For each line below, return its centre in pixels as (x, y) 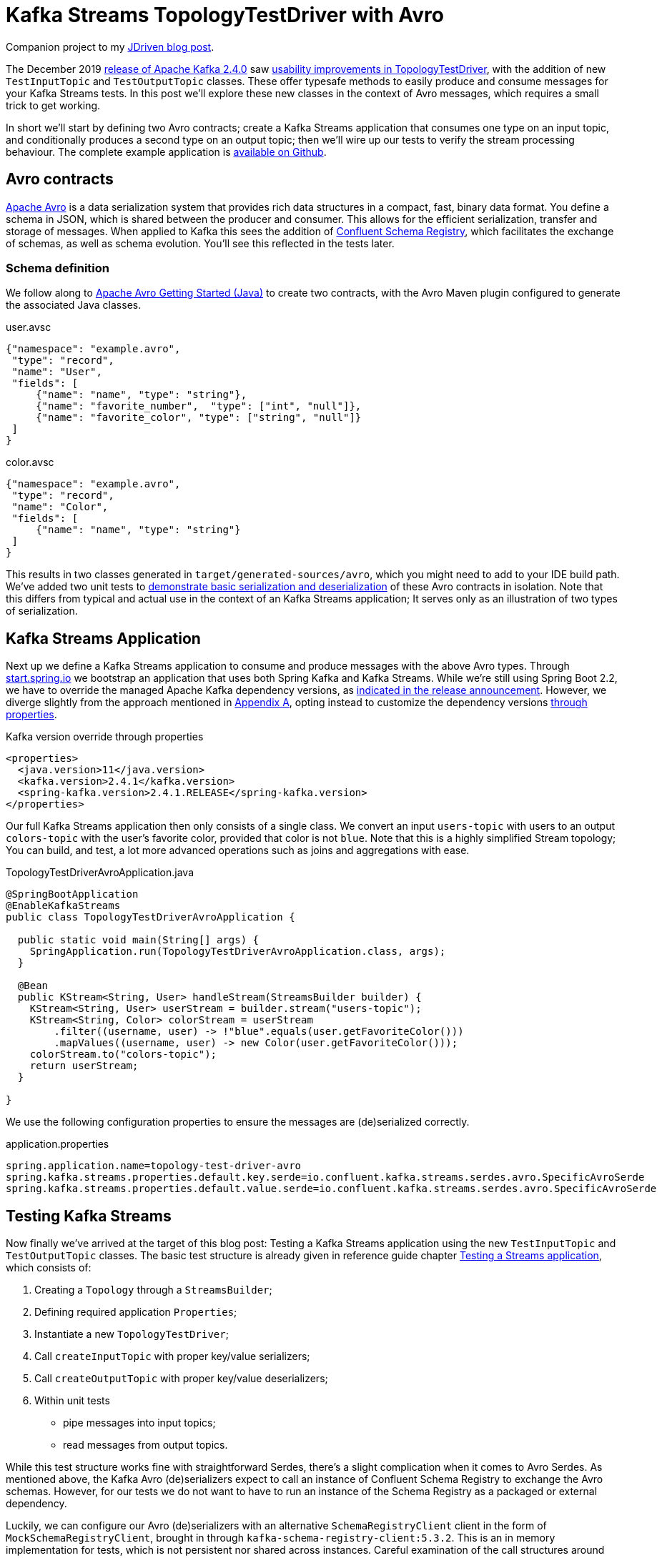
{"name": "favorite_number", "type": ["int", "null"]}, (199, 406)
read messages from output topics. (145, 1445)
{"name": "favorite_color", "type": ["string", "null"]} (199, 418)
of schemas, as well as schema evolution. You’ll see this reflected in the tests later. (200, 243)
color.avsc (30, 462)
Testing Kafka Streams (89, 1216)
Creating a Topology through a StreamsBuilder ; (153, 1290)
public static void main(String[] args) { (138, 940)
